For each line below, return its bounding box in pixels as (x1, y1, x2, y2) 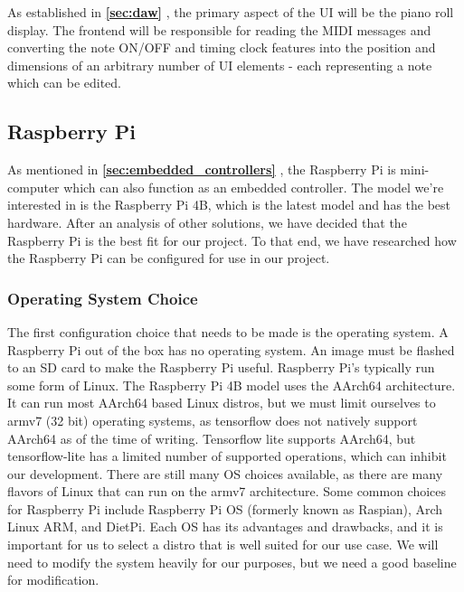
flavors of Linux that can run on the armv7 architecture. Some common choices (7, 482, 447, 501)
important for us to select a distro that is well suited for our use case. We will (7, 535, 439, 554)
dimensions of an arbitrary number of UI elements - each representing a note (7, 55, 432, 74)
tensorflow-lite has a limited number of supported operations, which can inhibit (7, 446, 447, 465)
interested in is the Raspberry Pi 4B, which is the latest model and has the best (7, 195, 451, 214)
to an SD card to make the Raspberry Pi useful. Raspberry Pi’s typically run (7, 358, 435, 377)
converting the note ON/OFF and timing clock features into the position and (7, 38, 436, 57)
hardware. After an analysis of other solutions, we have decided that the (7, 212, 407, 231)
